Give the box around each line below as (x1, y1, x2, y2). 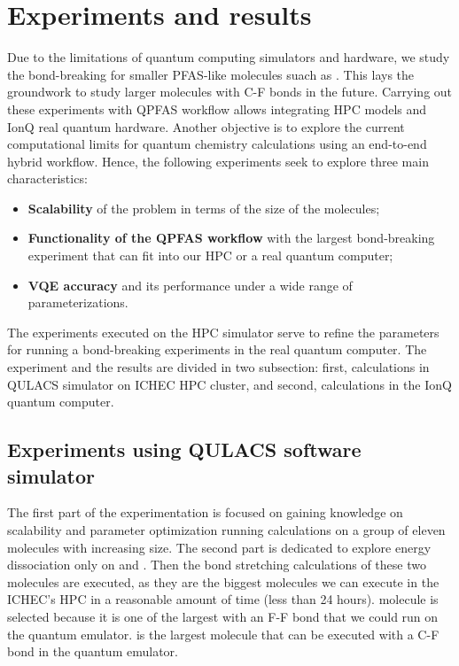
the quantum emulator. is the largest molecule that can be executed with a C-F (7, 624, 440, 643)
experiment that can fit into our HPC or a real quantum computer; (27, 246, 393, 265)
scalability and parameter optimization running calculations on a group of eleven (7, 521, 446, 538)
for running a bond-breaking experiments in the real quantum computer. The (7, 340, 427, 359)
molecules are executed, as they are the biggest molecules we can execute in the (7, 572, 440, 591)
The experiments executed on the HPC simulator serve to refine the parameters (7, 322, 440, 341)
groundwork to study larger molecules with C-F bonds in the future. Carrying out (7, 82, 453, 101)
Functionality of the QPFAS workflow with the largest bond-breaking (27, 228, 435, 247)
